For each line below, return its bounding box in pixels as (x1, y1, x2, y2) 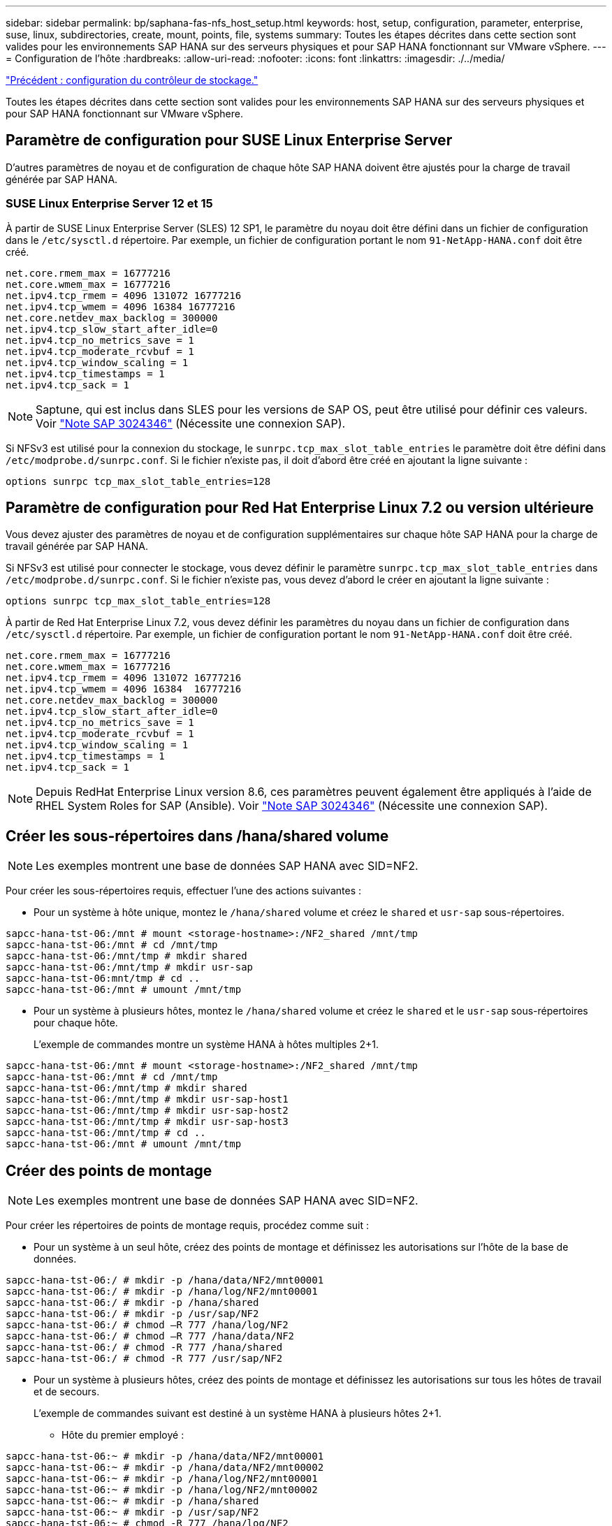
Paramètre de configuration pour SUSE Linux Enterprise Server (6, 131, 453, 150)
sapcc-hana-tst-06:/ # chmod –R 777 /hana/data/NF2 (6, 1330, 295, 1342)
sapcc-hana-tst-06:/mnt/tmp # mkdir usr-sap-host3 (6, 1116, 289, 1128)
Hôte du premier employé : (61, 1429, 184, 1441)
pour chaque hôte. (34, 1017, 118, 1029)
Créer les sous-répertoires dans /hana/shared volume (6, 827, 389, 845)
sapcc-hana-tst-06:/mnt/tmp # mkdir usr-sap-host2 (6, 1105, 289, 1117)
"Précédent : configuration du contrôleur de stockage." (6, 74, 258, 86)
